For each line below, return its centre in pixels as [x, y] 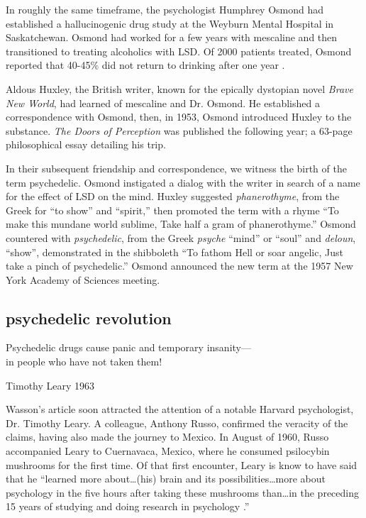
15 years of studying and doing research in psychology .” [128, 506]
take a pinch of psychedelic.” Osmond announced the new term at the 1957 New [179, 266]
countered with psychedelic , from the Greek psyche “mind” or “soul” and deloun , [181, 237]
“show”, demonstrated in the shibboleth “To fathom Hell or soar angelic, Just [174, 252]
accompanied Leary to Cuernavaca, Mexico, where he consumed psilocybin [168, 451]
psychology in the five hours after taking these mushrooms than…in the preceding [182, 492]
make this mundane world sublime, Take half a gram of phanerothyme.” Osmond [181, 224]
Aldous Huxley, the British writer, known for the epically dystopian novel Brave [179, 88]
